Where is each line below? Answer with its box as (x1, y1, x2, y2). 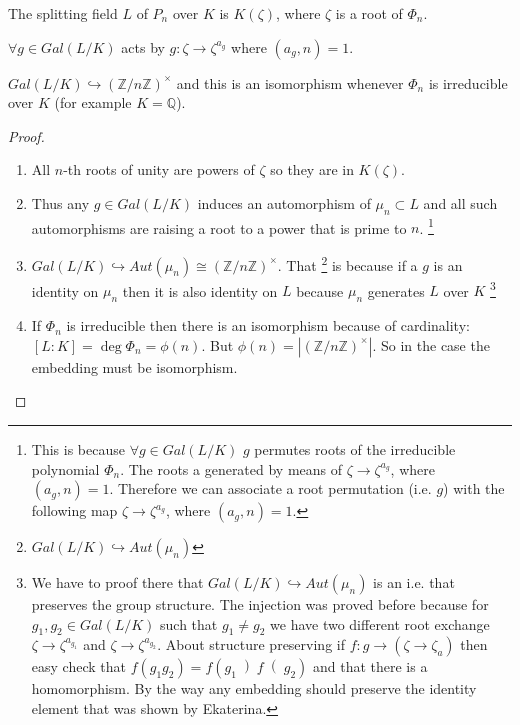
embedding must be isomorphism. (31, 356, 238, 377)
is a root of (335, 3, 403, 23)
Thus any (31, 192, 90, 213)
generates (367, 280, 425, 301)
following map (31, 500, 118, 521)
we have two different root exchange (270, 613, 490, 634)
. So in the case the (372, 334, 490, 355)
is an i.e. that (373, 572, 455, 593)
